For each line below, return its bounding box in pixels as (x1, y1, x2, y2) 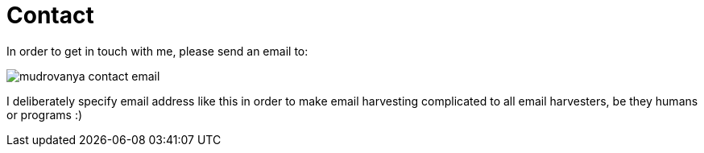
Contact (6, 2, 94, 29)
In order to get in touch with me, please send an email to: (6, 43, 309, 58)
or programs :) (6, 107, 83, 122)
